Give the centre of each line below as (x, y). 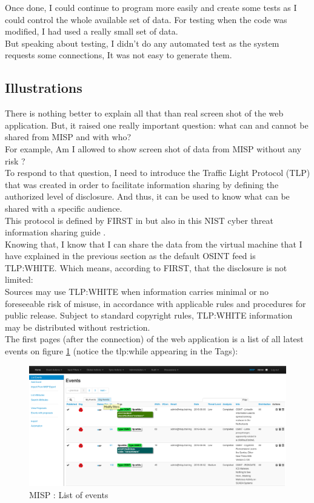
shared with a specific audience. (64, 208)
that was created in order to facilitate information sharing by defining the (142, 184)
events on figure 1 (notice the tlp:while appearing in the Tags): (122, 351)
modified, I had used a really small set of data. (92, 31)
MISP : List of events (69, 494)
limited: (19, 279)
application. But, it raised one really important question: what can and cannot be (157, 125)
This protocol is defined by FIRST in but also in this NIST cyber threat (139, 220)
